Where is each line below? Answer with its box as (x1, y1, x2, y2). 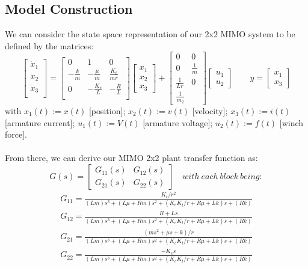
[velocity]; (192, 104, 228, 117)
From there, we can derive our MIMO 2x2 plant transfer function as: (5, 151, 258, 164)
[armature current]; (5, 116, 75, 129)
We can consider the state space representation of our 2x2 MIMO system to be (5, 28, 295, 40)
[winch (279, 116, 304, 129)
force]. (5, 128, 27, 141)
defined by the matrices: (5, 39, 94, 52)
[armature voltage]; (143, 116, 213, 129)
